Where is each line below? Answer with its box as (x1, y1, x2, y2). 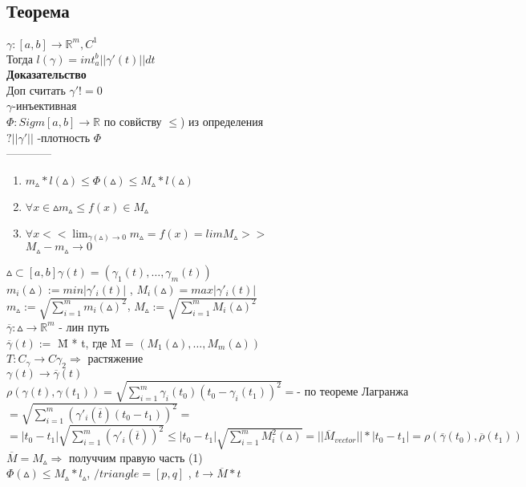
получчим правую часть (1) (68, 448, 203, 465)
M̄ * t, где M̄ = (58, 334, 134, 351)
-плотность (37, 128, 91, 145)
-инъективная (12, 97, 77, 114)
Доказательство (6, 66, 87, 83)
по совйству (103, 113, 162, 130)
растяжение (87, 350, 144, 367)
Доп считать (6, 81, 66, 98)
